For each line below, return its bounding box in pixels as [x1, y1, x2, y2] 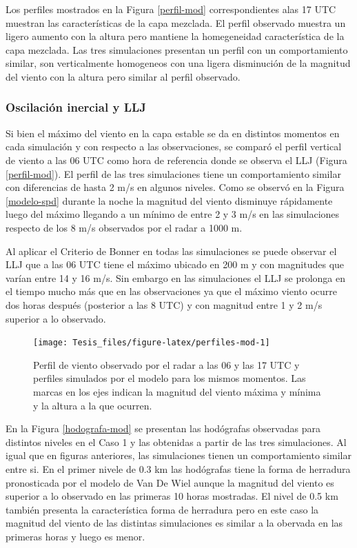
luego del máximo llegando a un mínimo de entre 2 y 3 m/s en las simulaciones [6, 207, 340, 221]
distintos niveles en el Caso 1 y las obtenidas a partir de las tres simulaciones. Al [6, 434, 347, 449]
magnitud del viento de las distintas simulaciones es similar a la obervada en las [6, 516, 343, 530]
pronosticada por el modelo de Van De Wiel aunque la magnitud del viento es [6, 475, 334, 489]
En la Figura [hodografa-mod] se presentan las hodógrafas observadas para [6, 421, 320, 436]
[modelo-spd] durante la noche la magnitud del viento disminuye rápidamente [6, 193, 333, 207]
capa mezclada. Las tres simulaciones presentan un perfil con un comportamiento [6, 42, 348, 57]
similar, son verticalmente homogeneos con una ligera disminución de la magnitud [6, 56, 351, 70]
